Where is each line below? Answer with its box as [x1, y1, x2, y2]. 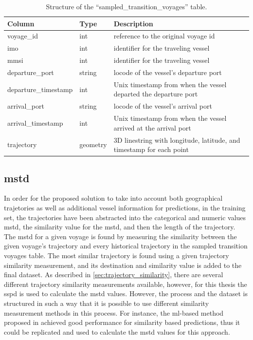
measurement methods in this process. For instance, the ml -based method [4, 307, 224, 318]
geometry [79, 139, 107, 150]
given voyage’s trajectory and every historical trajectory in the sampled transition [4, 241, 248, 251]
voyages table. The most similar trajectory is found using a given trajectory [4, 250, 229, 260]
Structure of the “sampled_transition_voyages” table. [46, 1, 207, 11]
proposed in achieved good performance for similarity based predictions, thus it [4, 317, 240, 327]
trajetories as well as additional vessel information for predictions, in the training [4, 203, 246, 213]
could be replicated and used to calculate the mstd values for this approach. [4, 326, 230, 337]
